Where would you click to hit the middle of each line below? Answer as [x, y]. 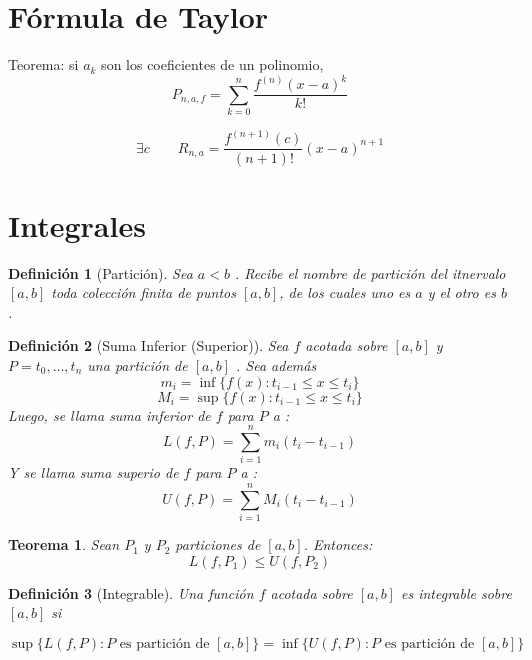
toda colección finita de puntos [143, 292]
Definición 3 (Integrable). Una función [131, 592]
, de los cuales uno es [345, 292]
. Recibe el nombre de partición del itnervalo [370, 272]
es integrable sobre [456, 592]
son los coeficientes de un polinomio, [212, 64]
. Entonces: [338, 544]
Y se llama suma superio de [93, 472]
